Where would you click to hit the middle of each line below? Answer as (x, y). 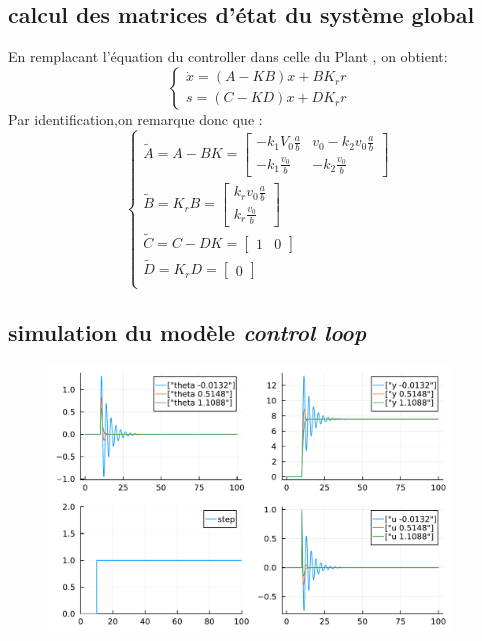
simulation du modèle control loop (187, 331)
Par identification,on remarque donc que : (135, 118)
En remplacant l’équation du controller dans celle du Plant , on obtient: (228, 56)
